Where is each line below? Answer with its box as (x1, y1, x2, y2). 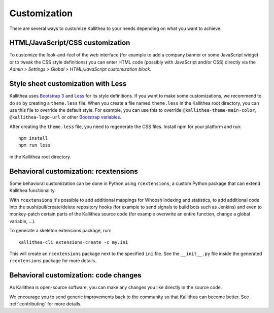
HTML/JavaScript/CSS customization (9, 39, 130, 47)
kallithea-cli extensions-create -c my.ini (18, 239, 128, 245)
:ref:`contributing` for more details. (9, 300, 82, 307)
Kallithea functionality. (9, 187, 56, 194)
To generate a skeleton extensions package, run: (9, 228, 112, 234)
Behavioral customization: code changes (9, 271, 142, 279)
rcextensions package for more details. (9, 258, 96, 264)
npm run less (18, 142, 51, 148)
